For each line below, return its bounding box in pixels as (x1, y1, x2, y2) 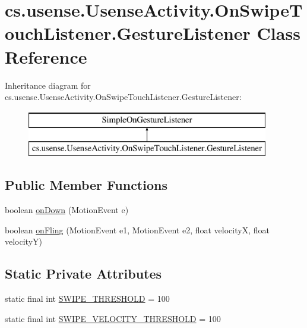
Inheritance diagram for (5, 79, 91, 91)
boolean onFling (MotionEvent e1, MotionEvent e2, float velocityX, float (5, 223, 270, 236)
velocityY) (5, 235, 42, 248)
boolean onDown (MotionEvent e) (5, 204, 129, 216)
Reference (5, 44, 87, 68)
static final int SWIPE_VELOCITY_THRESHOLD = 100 (5, 312, 221, 324)
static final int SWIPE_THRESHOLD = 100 (5, 292, 170, 305)
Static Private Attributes (5, 264, 162, 283)
